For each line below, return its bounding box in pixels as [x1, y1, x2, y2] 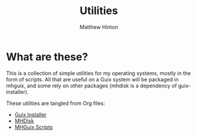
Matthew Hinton [79, 23, 119, 30]
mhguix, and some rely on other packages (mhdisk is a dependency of [6, 82, 178, 89]
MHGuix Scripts [14, 123, 53, 130]
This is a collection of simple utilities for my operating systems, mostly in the [6, 69, 191, 77]
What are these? [6, 50, 88, 63]
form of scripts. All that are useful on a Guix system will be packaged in [6, 76, 179, 83]
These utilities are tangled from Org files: [6, 100, 105, 107]
